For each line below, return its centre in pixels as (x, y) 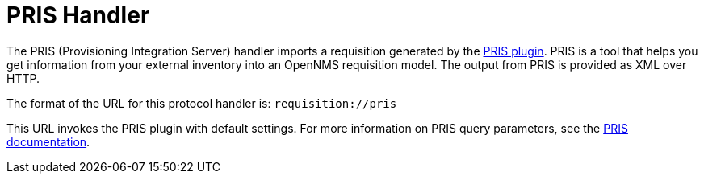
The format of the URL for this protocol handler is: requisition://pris (202, 103)
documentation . (48, 141)
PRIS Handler (78, 15)
